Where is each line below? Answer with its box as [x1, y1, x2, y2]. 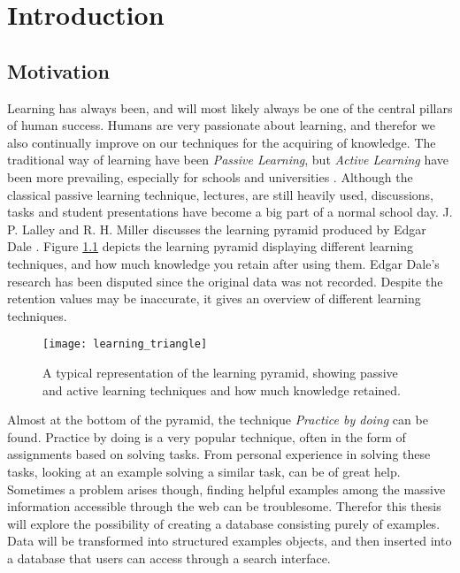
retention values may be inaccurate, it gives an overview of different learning [7, 289, 421, 308]
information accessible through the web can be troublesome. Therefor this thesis [7, 497, 441, 516]
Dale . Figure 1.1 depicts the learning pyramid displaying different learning [7, 237, 413, 256]
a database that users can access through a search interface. [7, 548, 331, 567]
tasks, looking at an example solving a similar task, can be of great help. [7, 462, 401, 480]
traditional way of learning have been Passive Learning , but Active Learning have [7, 150, 449, 169]
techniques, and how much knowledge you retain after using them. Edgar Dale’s [7, 254, 440, 272]
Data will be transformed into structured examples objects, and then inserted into [7, 531, 452, 550]
